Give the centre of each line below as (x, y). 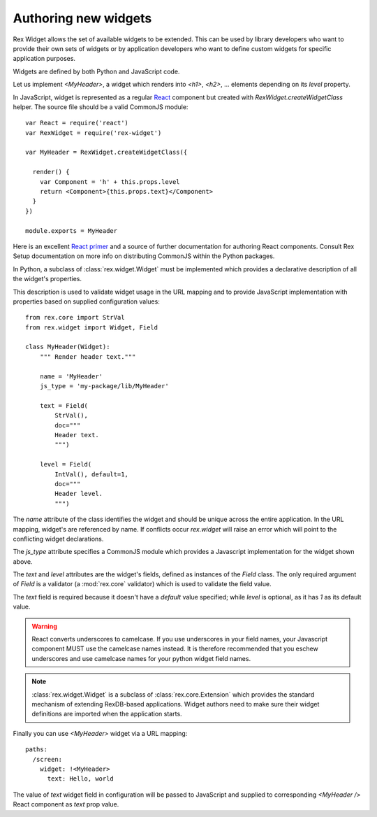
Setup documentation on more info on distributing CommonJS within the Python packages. (144, 256)
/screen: (47, 759)
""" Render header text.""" (88, 356)
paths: (37, 749)
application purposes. (44, 59)
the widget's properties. (47, 279)
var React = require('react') (77, 123)
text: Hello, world (81, 779)
